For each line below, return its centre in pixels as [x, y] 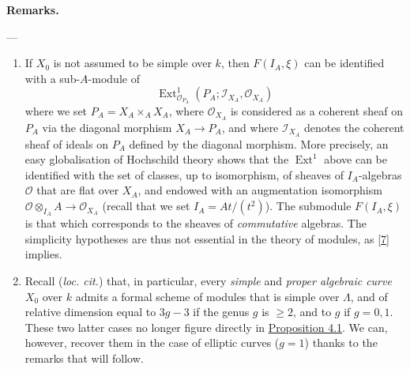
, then [235, 63]
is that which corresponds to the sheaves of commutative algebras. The [196, 223]
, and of [369, 296]
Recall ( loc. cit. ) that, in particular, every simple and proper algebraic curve [208, 281]
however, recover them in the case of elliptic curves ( [152, 343]
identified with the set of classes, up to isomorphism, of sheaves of [184, 174]
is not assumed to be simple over [132, 63]
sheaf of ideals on [66, 143]
